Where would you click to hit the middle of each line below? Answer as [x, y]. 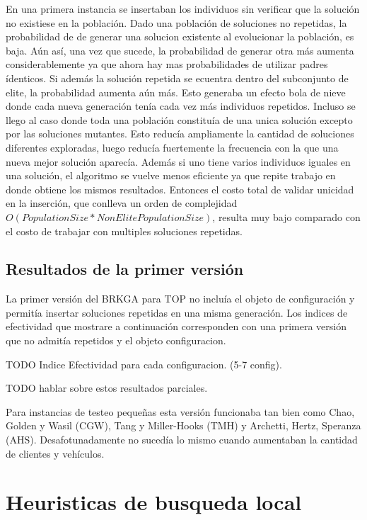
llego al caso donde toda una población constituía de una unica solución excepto [179, 119]
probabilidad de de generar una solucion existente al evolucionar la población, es [180, 36]
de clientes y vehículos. [55, 453]
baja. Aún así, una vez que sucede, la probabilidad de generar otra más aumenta [180, 50]
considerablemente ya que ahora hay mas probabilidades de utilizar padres [167, 64]
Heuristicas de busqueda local [154, 502]
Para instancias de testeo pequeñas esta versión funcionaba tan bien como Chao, [180, 411]
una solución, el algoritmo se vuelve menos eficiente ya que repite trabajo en [171, 175]
